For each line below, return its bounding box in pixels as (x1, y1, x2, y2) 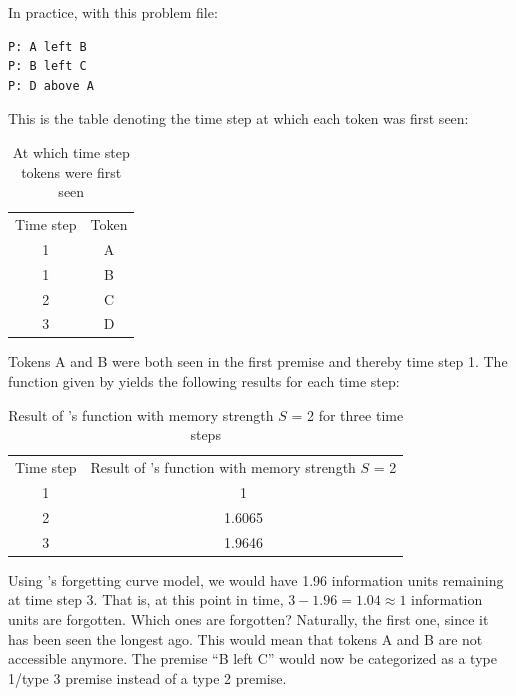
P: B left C (8, 59, 87, 74)
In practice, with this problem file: (8, 2, 218, 22)
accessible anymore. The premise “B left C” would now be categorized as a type (8, 648, 497, 669)
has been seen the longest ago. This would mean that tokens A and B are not (8, 628, 483, 649)
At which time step (12, 141, 130, 162)
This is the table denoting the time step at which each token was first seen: (8, 108, 469, 129)
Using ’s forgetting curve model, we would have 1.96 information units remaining (8, 569, 504, 590)
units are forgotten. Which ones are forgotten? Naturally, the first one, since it (8, 608, 489, 629)
